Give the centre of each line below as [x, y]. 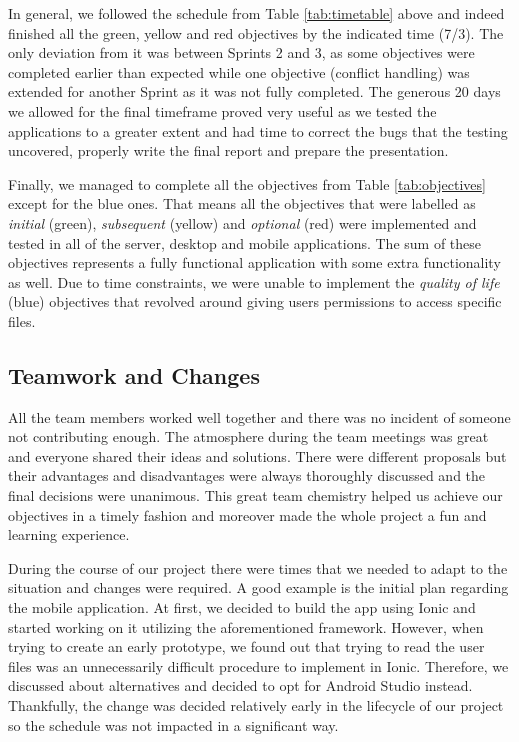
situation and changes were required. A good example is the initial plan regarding [258, 587]
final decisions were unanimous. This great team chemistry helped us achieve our [255, 495]
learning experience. [69, 534]
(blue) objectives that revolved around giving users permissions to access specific [255, 301]
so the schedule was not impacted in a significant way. [173, 724]
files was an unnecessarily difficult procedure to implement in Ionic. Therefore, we [258, 665]
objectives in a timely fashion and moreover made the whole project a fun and [247, 514]
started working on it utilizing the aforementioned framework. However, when [246, 626]
